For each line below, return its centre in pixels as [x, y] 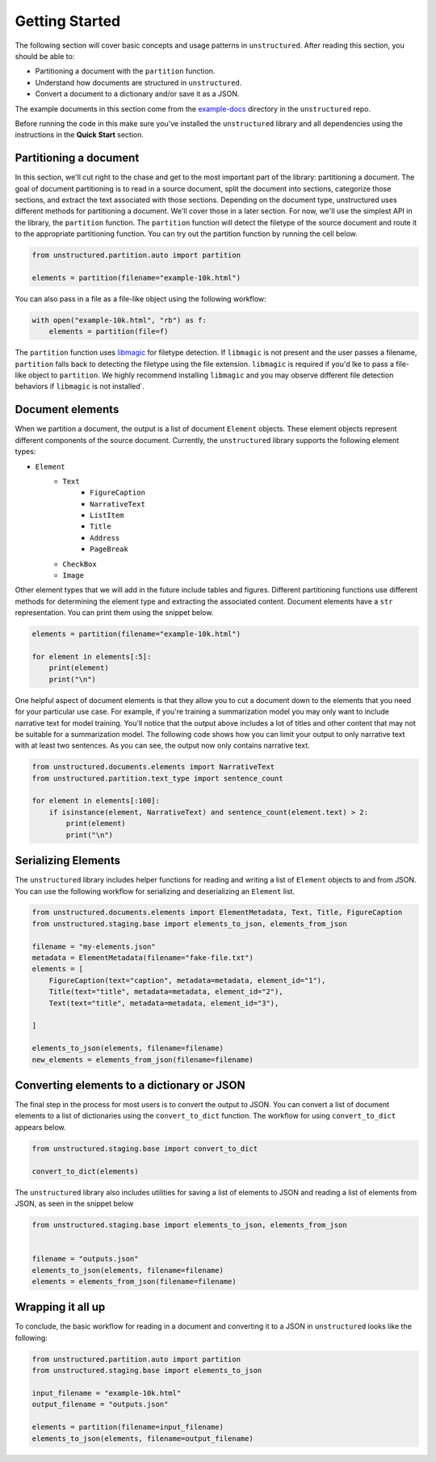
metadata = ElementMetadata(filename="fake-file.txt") [143, 958]
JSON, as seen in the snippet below [74, 1203]
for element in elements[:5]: [92, 656]
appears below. [40, 1127]
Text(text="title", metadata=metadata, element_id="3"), [164, 1003]
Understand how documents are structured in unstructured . [138, 82]
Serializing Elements [68, 861]
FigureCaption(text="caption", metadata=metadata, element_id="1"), [187, 980]
